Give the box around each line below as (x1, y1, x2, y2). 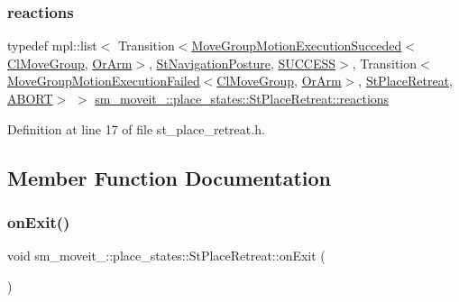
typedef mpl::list (7, 36, 97, 55)
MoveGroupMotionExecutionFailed (7, 71, 200, 90)
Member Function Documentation (7, 163, 332, 191)
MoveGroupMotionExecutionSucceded (191, 36, 402, 55)
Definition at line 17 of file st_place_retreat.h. (7, 119, 265, 138)
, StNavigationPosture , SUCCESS (148, 53, 336, 72)
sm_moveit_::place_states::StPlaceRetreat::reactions (95, 89, 390, 107)
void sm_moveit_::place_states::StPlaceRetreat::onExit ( (7, 246, 326, 265)
